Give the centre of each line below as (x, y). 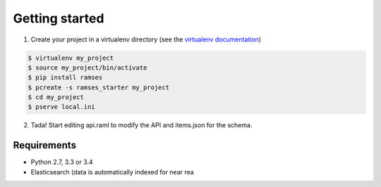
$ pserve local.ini (61, 107)
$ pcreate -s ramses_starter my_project (98, 87)
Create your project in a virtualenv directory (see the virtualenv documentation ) (146, 39)
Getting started (59, 18)
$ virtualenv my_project (71, 58)
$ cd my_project (56, 97)
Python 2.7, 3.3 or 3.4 (62, 162)
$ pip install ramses (65, 78)
